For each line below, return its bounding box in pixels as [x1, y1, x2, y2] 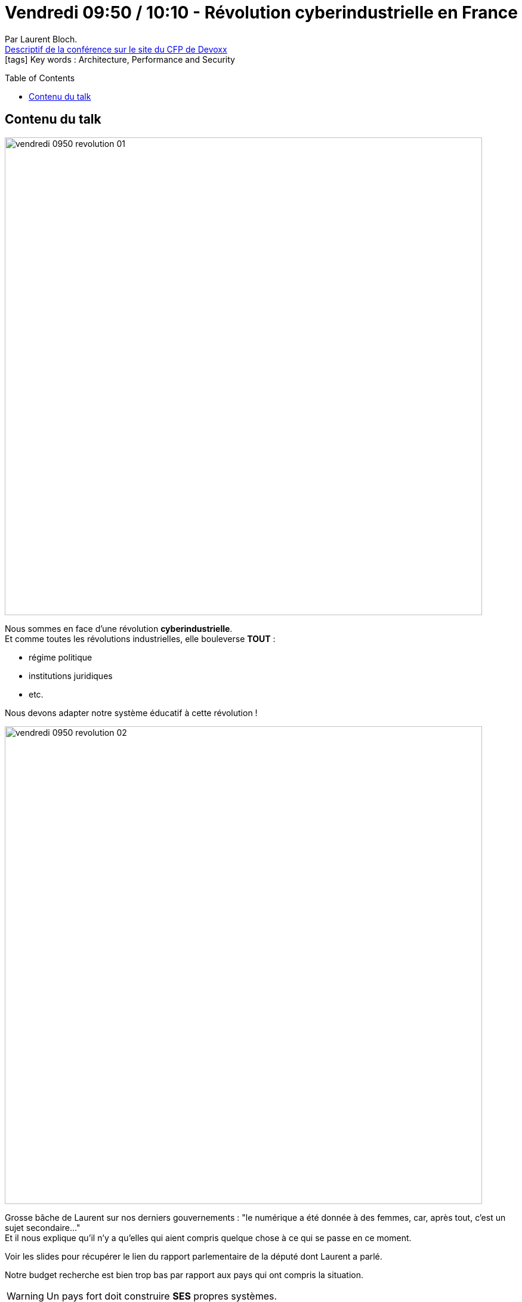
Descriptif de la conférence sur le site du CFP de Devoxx [5, 44, 227, 54]
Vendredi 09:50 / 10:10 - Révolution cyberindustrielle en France [5, 2, 518, 23]
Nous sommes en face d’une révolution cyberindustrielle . [5, 623, 233, 634]
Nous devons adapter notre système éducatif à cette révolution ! [5, 707, 258, 718]
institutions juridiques [29, 670, 113, 681]
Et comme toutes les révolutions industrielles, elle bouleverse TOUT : [5, 633, 276, 644]
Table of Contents [5, 72, 75, 83]
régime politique [29, 652, 92, 662]
